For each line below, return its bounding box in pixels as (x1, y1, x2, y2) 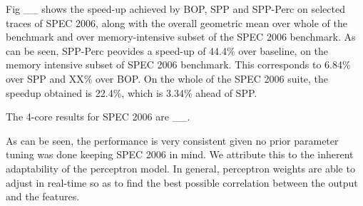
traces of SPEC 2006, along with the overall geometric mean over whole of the (6, 15, 347, 30)
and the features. (6, 189, 80, 204)
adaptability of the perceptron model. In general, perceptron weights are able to (6, 160, 355, 175)
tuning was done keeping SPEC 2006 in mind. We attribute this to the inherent (6, 147, 354, 162)
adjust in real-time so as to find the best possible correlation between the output (6, 175, 358, 190)
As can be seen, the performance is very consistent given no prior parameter (6, 133, 339, 148)
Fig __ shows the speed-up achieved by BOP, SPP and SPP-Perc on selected (6, 1, 345, 16)
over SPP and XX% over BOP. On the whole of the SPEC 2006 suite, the (6, 71, 329, 86)
